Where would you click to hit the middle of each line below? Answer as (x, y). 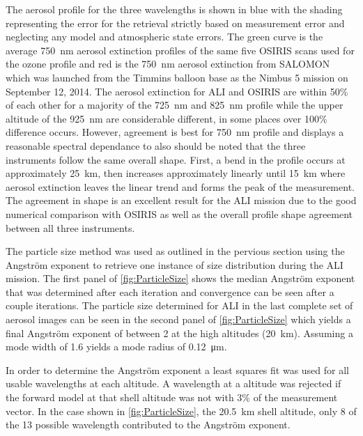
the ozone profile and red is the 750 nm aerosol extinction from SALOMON (168, 64)
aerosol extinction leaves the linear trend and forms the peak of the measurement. (180, 186)
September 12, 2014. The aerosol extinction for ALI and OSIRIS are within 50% (177, 91)
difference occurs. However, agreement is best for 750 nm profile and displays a (175, 132)
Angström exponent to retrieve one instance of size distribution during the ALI (175, 264)
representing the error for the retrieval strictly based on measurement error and (175, 23)
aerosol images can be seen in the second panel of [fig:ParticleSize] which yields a (178, 319)
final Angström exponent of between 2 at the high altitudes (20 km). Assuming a (179, 333)
